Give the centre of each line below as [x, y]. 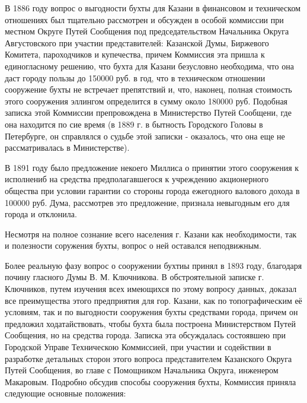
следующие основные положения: [65, 393]
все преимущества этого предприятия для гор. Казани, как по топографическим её [153, 300]
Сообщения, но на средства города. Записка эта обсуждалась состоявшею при [145, 335]
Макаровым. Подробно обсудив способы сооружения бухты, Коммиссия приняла [151, 381]
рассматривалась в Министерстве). [67, 147]
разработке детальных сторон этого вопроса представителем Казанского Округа [148, 358]
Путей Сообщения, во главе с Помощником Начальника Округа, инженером [142, 370]
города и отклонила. [41, 214]
